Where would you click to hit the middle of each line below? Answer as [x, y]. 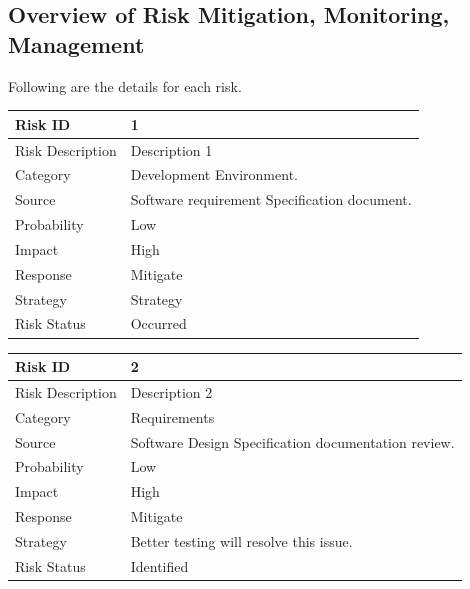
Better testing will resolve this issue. [241, 540]
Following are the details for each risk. [125, 85]
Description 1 [171, 149]
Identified [159, 565]
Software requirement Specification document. [271, 199]
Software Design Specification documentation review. [292, 441]
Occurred [158, 323]
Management [76, 43]
